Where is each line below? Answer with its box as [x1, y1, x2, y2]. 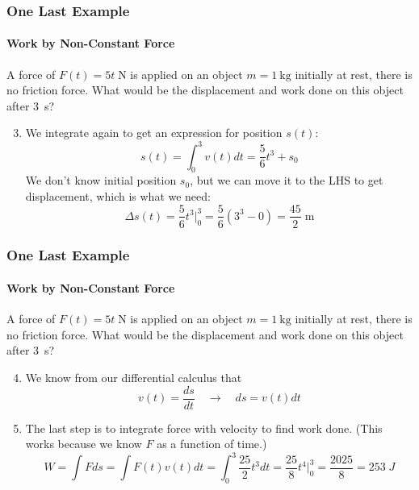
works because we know [25, 435, 142, 452]
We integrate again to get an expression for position [25, 124, 283, 141]
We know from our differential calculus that [25, 368, 242, 385]
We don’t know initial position [25, 172, 177, 189]
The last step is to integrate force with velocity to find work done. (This [25, 419, 383, 436]
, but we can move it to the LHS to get [190, 172, 383, 189]
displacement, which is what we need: [25, 187, 211, 204]
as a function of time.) [157, 435, 267, 452]
